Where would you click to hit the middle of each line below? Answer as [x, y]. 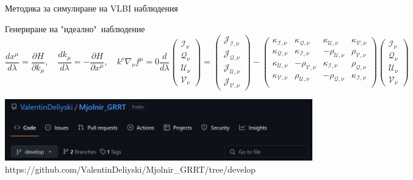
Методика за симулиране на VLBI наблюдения [92, 8]
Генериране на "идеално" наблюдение [75, 28]
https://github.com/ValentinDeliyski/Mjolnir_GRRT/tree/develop [130, 169]
